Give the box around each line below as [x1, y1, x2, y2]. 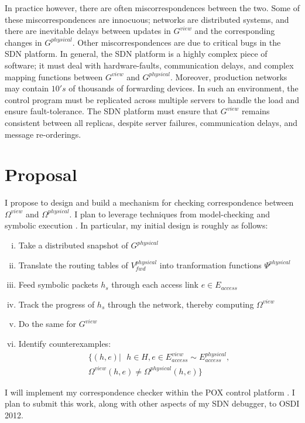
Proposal [5, 162, 77, 186]
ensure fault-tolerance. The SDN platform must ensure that [5, 105, 218, 117]
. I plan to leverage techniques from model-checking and [69, 207, 270, 220]
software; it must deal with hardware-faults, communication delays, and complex [5, 59, 294, 71]
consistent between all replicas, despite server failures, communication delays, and [5, 116, 297, 128]
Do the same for [18, 318, 77, 330]
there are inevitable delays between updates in [5, 25, 171, 37]
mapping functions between [5, 70, 103, 83]
